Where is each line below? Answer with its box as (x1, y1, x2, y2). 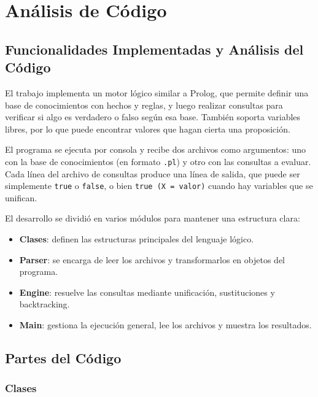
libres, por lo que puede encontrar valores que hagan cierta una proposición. (5, 122, 290, 135)
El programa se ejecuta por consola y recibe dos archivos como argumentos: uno (5, 143, 306, 156)
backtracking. (19, 298, 70, 310)
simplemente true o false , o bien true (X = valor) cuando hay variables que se (5, 179, 313, 192)
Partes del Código (5, 348, 122, 367)
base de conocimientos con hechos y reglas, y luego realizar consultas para (5, 98, 283, 111)
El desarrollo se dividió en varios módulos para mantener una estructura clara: (5, 212, 300, 225)
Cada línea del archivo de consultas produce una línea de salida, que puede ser (5, 167, 300, 180)
